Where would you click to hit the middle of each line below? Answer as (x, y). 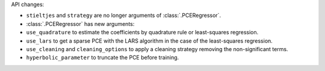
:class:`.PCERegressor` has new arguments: (80, 23)
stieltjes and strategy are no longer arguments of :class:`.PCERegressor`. (124, 16)
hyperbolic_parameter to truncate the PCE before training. (103, 58)
